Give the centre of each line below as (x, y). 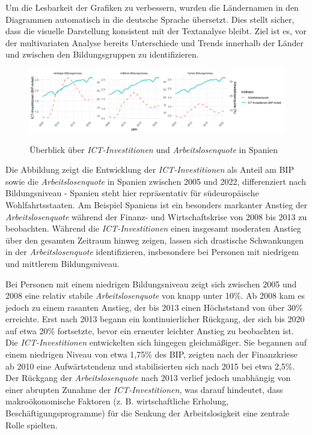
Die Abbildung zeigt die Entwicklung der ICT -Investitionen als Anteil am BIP (150, 169)
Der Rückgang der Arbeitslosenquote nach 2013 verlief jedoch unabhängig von (148, 378)
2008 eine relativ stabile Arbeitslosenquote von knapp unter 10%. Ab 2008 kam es (155, 295)
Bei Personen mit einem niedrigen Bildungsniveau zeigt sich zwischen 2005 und (151, 283)
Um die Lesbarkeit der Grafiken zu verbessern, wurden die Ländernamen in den (152, 7)
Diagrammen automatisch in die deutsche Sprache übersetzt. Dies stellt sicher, (150, 19)
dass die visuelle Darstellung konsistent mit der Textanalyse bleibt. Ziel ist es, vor (156, 31)
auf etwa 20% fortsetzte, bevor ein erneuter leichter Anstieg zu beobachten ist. (150, 330)
